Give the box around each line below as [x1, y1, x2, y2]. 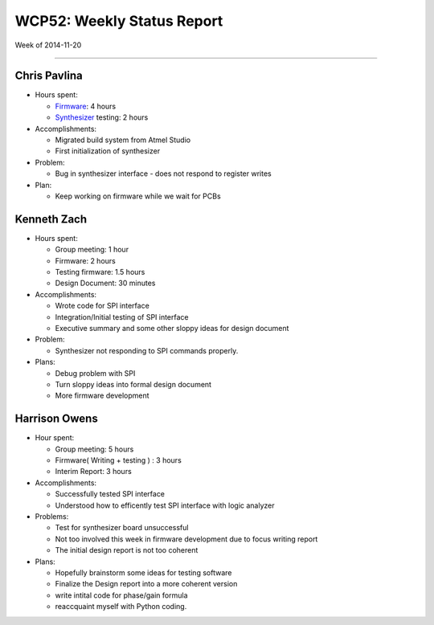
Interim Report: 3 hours [55, 467, 132, 476]
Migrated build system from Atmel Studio [55, 135, 191, 145]
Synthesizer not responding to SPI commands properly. [55, 345, 239, 355]
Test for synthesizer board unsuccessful [55, 523, 189, 533]
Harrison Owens [14, 412, 98, 426]
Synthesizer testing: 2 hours [55, 112, 149, 122]
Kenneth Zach [14, 212, 88, 226]
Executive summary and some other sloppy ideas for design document [55, 324, 289, 333]
